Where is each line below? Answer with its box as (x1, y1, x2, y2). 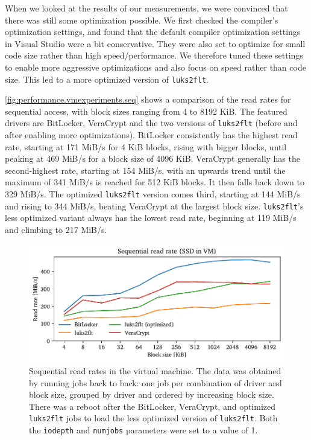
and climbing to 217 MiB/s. (5, 223, 107, 235)
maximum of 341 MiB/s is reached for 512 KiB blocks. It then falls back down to (5, 176, 304, 188)
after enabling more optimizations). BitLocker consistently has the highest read (5, 129, 298, 141)
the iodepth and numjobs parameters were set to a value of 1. (29, 424, 258, 436)
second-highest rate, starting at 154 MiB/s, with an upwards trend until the (5, 164, 286, 176)
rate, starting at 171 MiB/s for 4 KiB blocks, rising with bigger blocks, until (5, 140, 287, 153)
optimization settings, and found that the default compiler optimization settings (5, 25, 301, 38)
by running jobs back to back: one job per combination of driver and (29, 376, 282, 389)
